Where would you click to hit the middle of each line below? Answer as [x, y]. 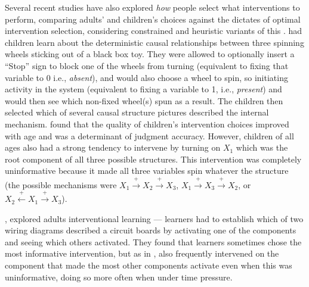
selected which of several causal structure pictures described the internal [137, 112]
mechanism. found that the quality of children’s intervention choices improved [147, 124]
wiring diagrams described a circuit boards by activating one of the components [151, 230]
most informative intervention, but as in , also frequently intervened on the [142, 253]
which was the [262, 147]
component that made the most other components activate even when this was [149, 265]
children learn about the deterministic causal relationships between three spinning [154, 42]
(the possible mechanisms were [61, 184]
